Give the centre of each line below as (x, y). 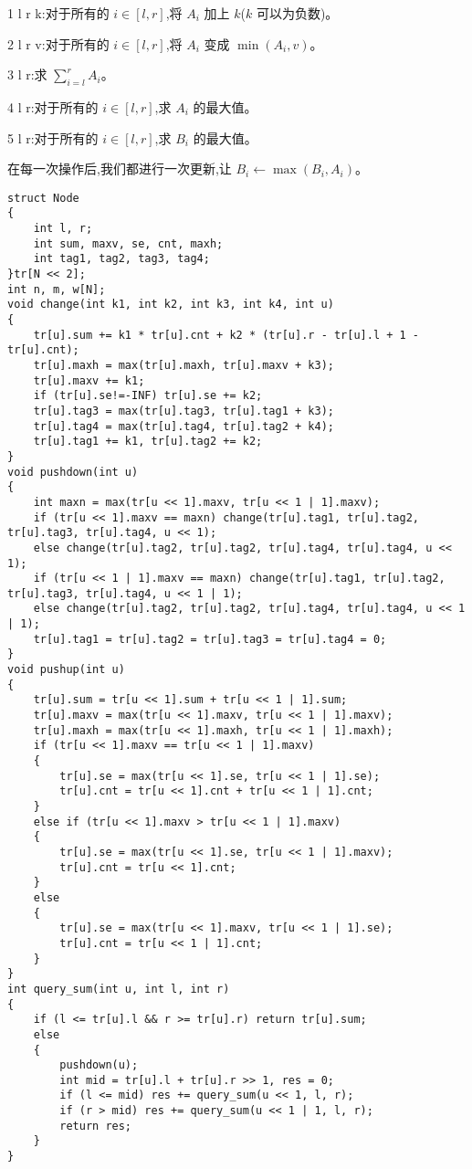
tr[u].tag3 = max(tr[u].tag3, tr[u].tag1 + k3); (184, 411)
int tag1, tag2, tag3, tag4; (121, 259)
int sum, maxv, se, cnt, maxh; (128, 243)
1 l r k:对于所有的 (58, 13)
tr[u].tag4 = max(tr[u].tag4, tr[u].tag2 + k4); (184, 426)
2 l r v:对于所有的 (58, 43)
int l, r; (63, 229)
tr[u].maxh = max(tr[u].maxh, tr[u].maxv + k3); (184, 365)
